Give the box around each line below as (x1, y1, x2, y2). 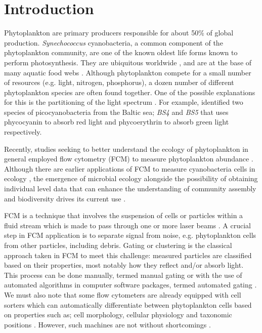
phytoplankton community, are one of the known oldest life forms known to (4, 47, 238, 58)
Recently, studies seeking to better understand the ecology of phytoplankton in (4, 143, 248, 154)
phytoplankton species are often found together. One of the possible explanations (4, 87, 255, 97)
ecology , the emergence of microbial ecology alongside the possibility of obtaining (4, 173, 258, 184)
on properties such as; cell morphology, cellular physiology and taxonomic (4, 309, 232, 320)
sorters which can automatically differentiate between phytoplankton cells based (4, 299, 252, 310)
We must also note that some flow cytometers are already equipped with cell (4, 289, 241, 300)
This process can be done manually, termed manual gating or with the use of (4, 269, 242, 280)
